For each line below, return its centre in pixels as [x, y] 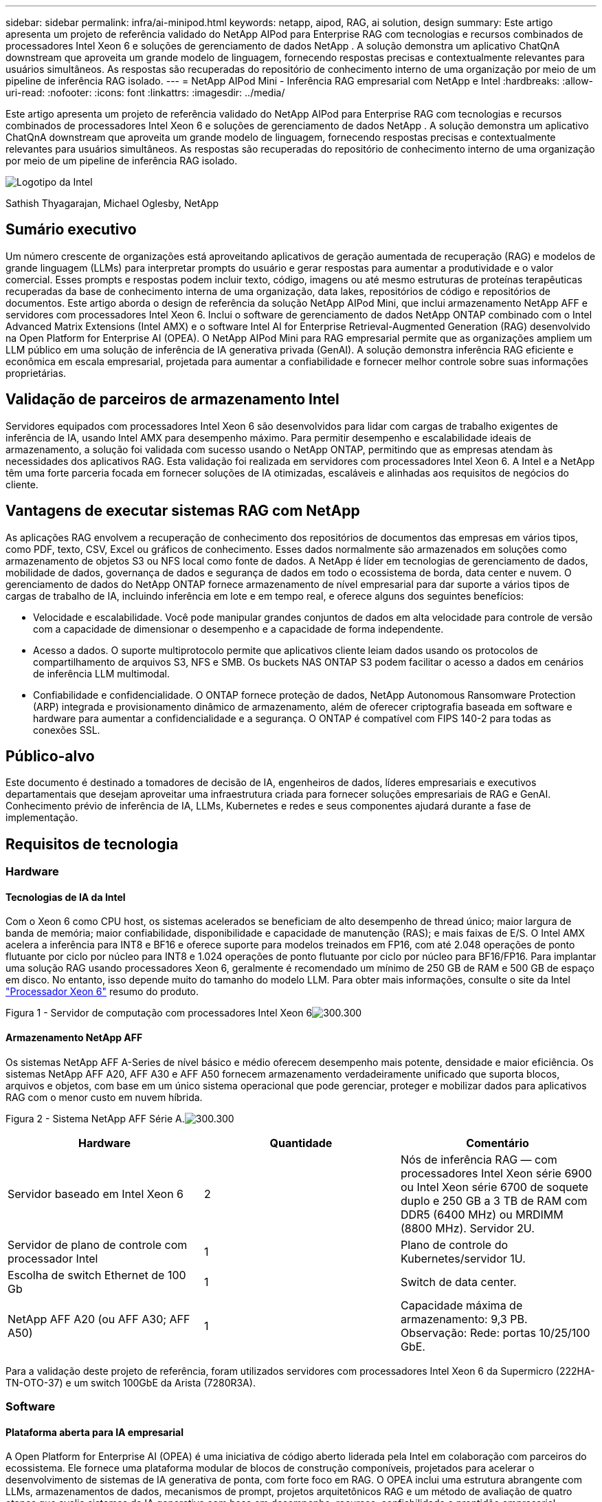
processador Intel [53, 1258]
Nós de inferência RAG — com [479, 1159]
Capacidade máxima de [461, 1305]
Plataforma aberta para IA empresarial [94, 1432]
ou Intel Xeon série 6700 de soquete [494, 1187]
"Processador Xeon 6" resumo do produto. [102, 992]
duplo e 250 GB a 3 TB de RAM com [494, 1200]
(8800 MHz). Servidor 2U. [467, 1228]
